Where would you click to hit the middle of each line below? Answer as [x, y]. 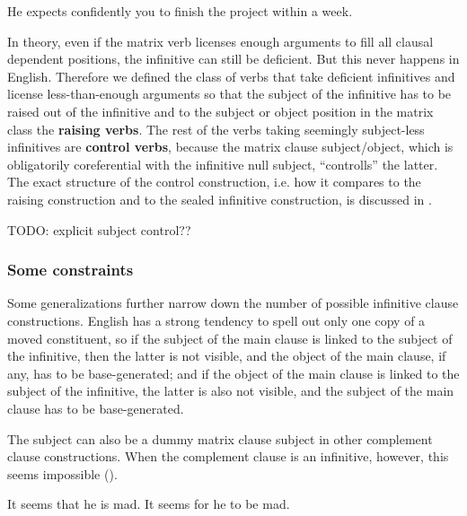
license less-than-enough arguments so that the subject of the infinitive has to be [229, 94]
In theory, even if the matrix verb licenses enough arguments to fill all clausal [220, 41]
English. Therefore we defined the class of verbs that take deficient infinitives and [231, 76]
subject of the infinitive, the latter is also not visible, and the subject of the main [231, 391]
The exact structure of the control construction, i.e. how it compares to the [214, 182]
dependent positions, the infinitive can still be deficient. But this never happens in [233, 59]
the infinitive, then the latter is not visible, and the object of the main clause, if [227, 356]
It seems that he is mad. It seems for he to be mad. [149, 504]
